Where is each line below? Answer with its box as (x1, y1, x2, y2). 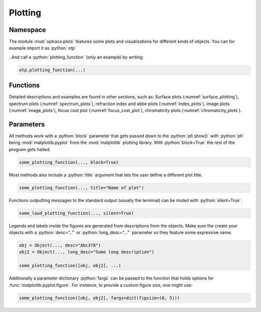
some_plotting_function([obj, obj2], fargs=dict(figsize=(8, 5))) (19, 295, 180, 300)
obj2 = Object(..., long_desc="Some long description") (19, 250, 155, 255)
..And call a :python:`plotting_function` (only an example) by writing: (9, 54, 144, 60)
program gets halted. (9, 146, 51, 152)
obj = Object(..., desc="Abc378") (19, 243, 101, 248)
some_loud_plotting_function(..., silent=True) (19, 210, 134, 216)
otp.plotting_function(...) (19, 67, 86, 73)
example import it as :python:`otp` (9, 45, 76, 51)
